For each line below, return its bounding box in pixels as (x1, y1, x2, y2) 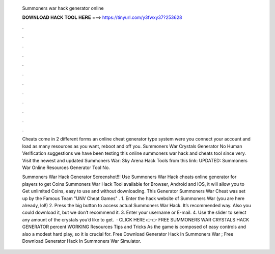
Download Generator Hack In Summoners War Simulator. (22, 238, 142, 244)
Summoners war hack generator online (22, 5, 104, 11)
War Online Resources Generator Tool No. (22, 164, 111, 171)
